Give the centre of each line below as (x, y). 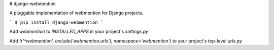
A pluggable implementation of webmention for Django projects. (76, 13)
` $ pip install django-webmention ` (56, 22)
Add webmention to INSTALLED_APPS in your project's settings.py (79, 32)
